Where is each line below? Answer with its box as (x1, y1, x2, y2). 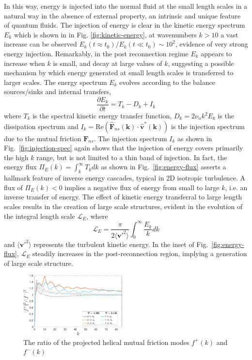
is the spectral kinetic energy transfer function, (32, 111, 172, 120)
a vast (220, 29, 238, 39)
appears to (201, 48, 232, 58)
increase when (4, 58, 45, 68)
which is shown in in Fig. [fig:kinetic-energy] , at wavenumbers (14, 29, 197, 39)
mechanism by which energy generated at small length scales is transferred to (4, 67, 234, 78)
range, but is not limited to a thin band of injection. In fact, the (36, 152, 227, 162)
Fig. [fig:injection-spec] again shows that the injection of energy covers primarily (4, 143, 243, 153)
